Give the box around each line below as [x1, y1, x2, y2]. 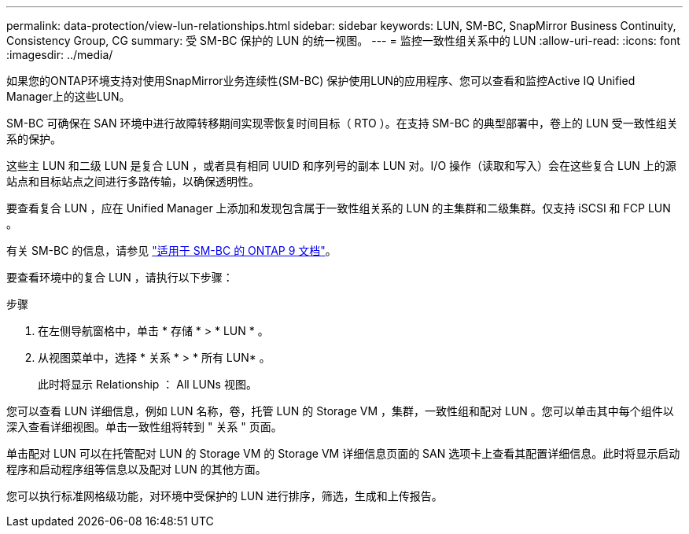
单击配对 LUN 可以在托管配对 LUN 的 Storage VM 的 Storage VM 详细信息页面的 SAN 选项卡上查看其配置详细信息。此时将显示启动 [6, 447, 680, 460]
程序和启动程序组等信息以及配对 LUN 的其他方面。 [6, 462, 267, 476]
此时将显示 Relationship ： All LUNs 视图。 [38, 377, 257, 391]
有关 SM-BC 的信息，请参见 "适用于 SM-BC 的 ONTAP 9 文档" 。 [6, 244, 337, 257]
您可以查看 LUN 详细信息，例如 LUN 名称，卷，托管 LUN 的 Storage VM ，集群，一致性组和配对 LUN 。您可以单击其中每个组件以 [6, 404, 674, 418]
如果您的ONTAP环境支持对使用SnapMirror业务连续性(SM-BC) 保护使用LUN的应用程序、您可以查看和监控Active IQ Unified [6, 74, 636, 87]
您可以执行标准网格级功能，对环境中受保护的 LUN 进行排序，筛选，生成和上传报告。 [6, 489, 443, 503]
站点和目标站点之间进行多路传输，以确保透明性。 [6, 175, 260, 188]
